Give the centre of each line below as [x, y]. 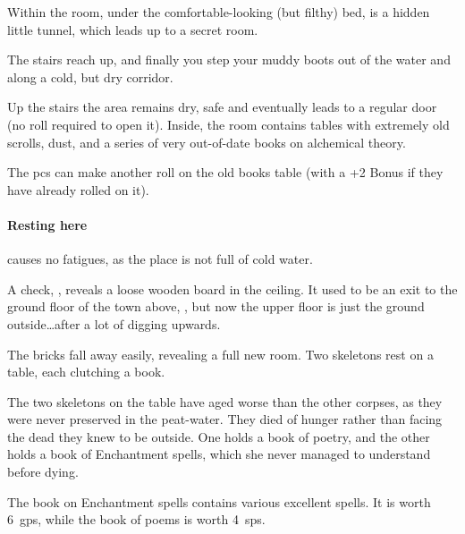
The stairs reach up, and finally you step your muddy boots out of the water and [229, 59]
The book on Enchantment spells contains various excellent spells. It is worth [219, 501]
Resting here [47, 224]
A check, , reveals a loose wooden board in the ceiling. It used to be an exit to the [232, 288]
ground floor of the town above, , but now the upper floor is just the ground [216, 306]
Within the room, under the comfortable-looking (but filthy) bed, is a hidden [219, 12]
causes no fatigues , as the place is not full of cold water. [160, 259]
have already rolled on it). [78, 189]
